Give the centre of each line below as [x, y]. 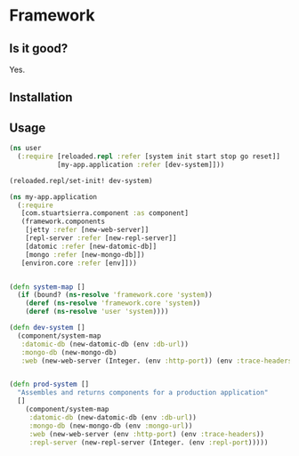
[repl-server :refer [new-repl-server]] [101, 238]
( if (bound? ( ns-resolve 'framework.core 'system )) [115, 295]
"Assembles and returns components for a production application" [143, 393]
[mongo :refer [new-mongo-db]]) [85, 254]
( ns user [25, 148]
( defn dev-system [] [48, 328]
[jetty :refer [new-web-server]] [87, 230]
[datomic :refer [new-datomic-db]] [91, 246]
